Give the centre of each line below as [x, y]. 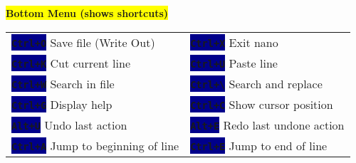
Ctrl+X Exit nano [234, 42]
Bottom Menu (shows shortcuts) [87, 13]
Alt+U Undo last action [69, 125]
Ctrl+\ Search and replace [256, 83]
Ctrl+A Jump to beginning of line [95, 145]
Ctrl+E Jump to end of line [259, 145]
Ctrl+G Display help [62, 104]
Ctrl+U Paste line [234, 63]
